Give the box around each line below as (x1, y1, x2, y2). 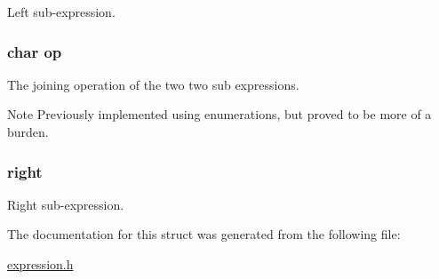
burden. (7, 123, 49, 140)
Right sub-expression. (7, 195, 124, 213)
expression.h (7, 255, 74, 273)
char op (7, 40, 62, 62)
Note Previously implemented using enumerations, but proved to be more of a (7, 105, 432, 124)
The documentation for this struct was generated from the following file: (7, 225, 401, 243)
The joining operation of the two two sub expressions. (7, 75, 299, 93)
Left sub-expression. (7, 3, 116, 20)
